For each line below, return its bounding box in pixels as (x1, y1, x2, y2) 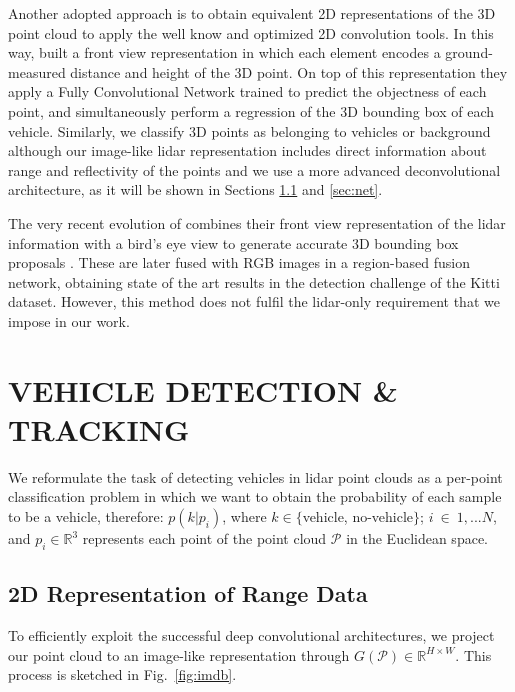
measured (8, 61, 66, 82)
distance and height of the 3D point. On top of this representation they (70, 61, 508, 82)
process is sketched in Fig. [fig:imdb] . (8, 664, 237, 685)
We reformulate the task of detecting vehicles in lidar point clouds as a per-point (8, 466, 503, 487)
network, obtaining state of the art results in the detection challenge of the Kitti (8, 271, 500, 292)
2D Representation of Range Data (8, 578, 368, 609)
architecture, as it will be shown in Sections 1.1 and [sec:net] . (8, 179, 383, 200)
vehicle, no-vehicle (302, 506, 414, 526)
